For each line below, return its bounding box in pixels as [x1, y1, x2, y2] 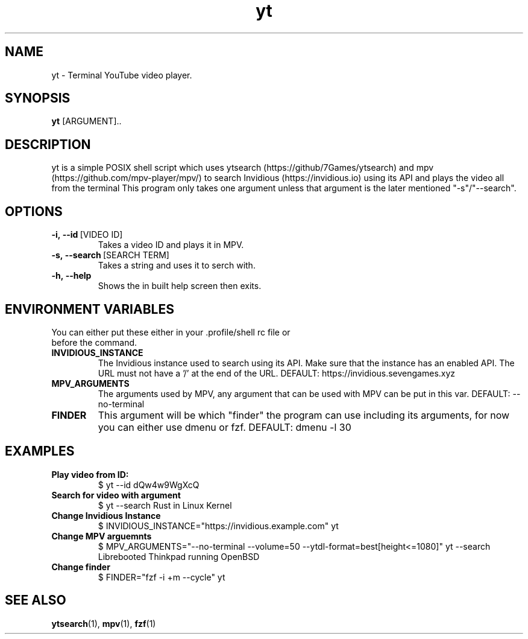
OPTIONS [5, 203, 63, 219]
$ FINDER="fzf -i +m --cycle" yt [98, 571, 225, 582]
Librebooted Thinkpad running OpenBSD [98, 551, 260, 562]
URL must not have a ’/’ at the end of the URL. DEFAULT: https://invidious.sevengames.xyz [98, 367, 456, 378]
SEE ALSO [5, 593, 66, 608]
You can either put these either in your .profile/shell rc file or [51, 326, 291, 337]
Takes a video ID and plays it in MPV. [98, 240, 244, 250]
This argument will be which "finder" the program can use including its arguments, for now [98, 409, 510, 421]
